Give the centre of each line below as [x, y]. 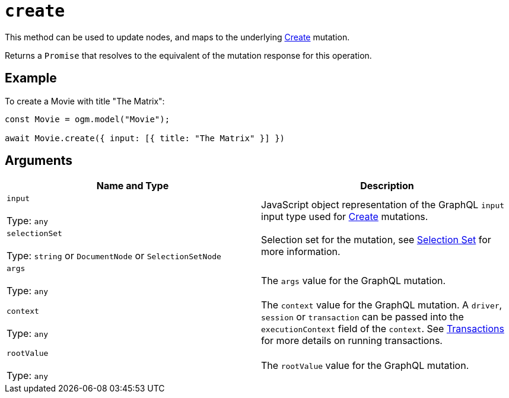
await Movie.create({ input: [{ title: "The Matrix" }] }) [145, 138]
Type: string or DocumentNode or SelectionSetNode [114, 256]
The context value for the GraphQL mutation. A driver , [382, 305]
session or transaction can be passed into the [362, 317]
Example [31, 78]
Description [387, 186]
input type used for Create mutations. [345, 216]
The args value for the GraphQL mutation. [354, 280]
